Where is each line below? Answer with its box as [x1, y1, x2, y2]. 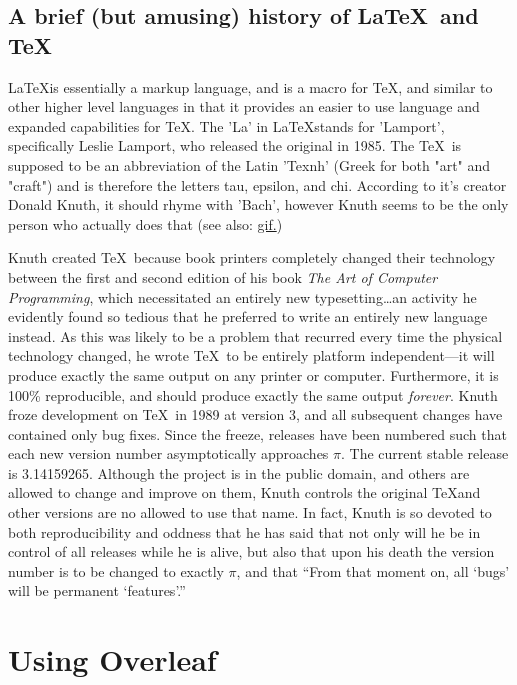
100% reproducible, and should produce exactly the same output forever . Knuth [8, 384, 498, 405]
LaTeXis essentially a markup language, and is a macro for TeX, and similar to [8, 76, 493, 97]
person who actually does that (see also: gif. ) [8, 213, 283, 234]
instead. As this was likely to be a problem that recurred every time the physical [8, 325, 503, 346]
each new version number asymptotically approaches [8, 443, 329, 464]
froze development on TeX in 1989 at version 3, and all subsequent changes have [8, 404, 503, 425]
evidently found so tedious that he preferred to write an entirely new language [8, 306, 488, 327]
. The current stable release [341, 443, 509, 464]
